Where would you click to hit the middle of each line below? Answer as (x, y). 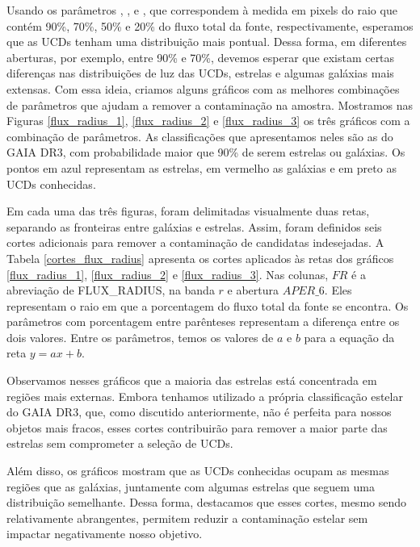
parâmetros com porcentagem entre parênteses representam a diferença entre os (203, 322)
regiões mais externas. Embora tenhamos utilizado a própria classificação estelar (205, 396)
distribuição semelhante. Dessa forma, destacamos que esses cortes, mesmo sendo (207, 502)
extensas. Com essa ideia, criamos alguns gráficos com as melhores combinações (203, 88)
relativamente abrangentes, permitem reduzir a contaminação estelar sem (187, 518)
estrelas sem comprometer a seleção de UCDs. (120, 443)
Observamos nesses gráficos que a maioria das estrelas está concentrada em (192, 380)
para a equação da (349, 337)
